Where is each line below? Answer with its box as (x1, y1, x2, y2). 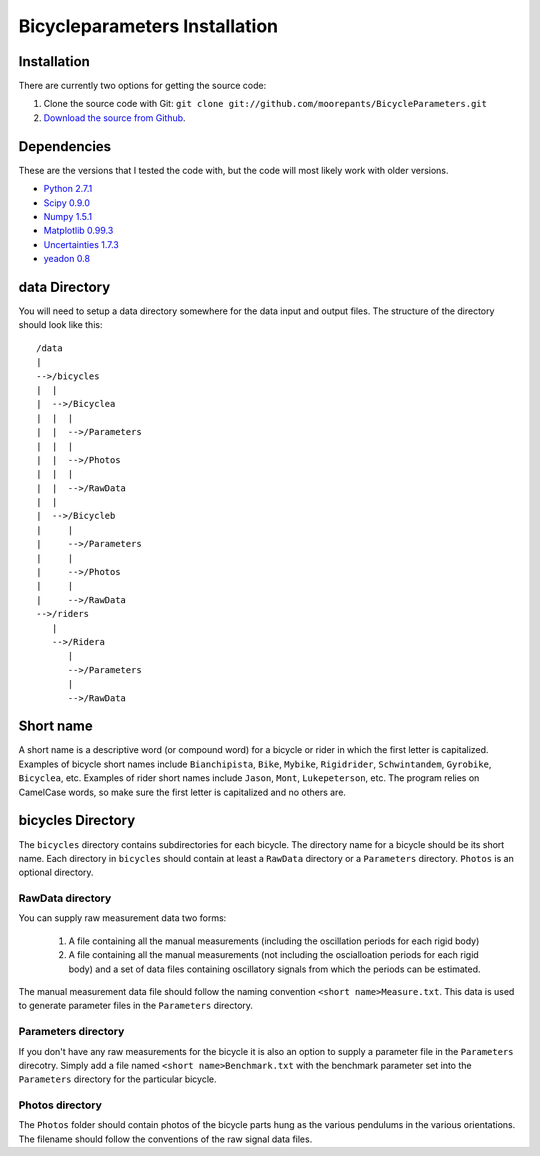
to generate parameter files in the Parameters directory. (18, 1000, 254, 1012)
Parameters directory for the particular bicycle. (18, 1073, 217, 1085)
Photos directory (18, 1098, 102, 1112)
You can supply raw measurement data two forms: (18, 912, 227, 924)
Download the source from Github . (43, 111, 186, 124)
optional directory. (18, 866, 94, 879)
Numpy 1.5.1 (43, 210, 93, 222)
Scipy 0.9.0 (43, 196, 90, 209)
